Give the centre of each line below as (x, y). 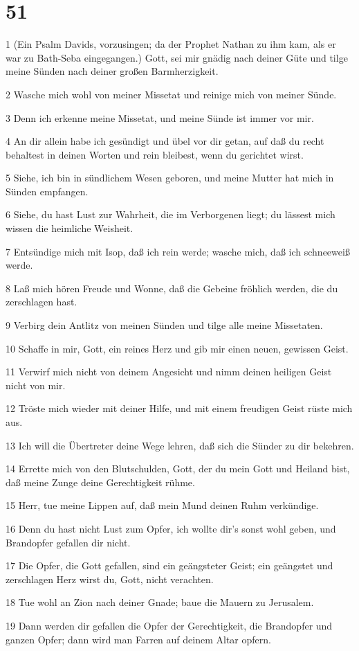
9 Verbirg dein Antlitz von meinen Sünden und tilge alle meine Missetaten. (164, 325)
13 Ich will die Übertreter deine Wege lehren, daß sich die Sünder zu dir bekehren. (180, 445)
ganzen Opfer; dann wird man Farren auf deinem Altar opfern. (138, 639)
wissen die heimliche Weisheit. (70, 228)
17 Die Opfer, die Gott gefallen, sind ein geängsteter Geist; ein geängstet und (169, 565)
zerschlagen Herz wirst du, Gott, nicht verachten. (110, 579)
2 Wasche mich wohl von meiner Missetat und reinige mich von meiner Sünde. (171, 94)
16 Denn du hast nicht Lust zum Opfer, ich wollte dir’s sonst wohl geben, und (171, 528)
